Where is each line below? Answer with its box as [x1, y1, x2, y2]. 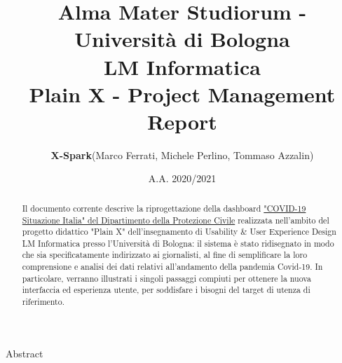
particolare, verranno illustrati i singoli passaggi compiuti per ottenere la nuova [22, 272, 311, 284]
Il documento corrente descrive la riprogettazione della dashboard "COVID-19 [22, 202, 306, 214]
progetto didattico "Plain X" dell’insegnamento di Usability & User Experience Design [22, 226, 336, 238]
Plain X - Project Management [29, 79, 336, 108]
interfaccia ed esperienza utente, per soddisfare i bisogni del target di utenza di [22, 284, 310, 296]
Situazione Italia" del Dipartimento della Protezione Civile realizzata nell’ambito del [22, 214, 329, 226]
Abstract [6, 345, 43, 360]
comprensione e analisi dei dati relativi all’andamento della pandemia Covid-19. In [22, 261, 323, 273]
